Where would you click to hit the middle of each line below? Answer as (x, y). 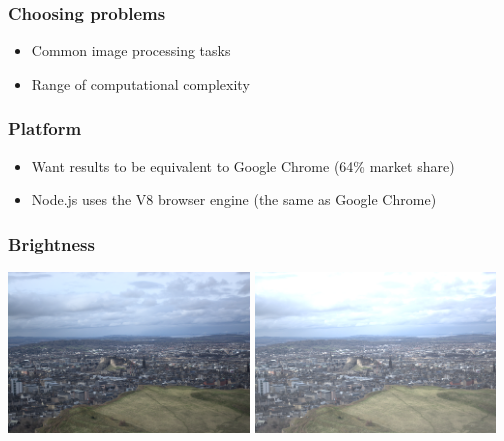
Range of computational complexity (140, 83)
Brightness (51, 243)
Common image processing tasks (131, 50)
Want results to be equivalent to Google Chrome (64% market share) (243, 165)
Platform (45, 128)
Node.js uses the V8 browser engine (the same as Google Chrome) (234, 199)
